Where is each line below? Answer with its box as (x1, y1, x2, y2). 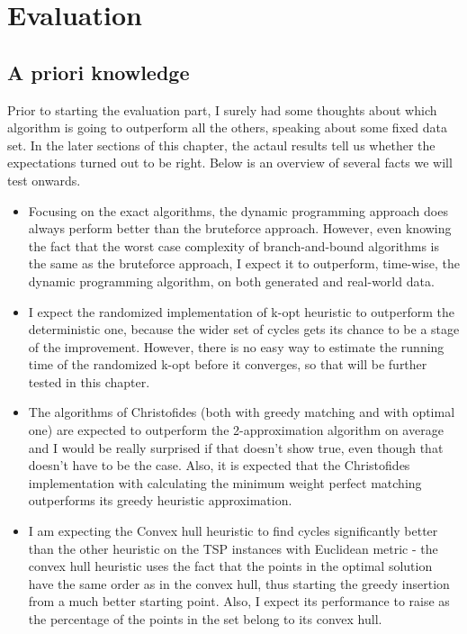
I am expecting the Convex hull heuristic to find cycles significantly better (28, 521, 438, 540)
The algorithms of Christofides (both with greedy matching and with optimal (28, 403, 455, 421)
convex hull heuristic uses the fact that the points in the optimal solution (28, 557, 433, 575)
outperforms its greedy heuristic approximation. (28, 491, 292, 510)
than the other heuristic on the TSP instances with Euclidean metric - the (28, 539, 438, 557)
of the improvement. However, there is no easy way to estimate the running (28, 337, 445, 356)
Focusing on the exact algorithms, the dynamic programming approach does (28, 201, 448, 220)
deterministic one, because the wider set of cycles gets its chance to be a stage (28, 320, 460, 339)
